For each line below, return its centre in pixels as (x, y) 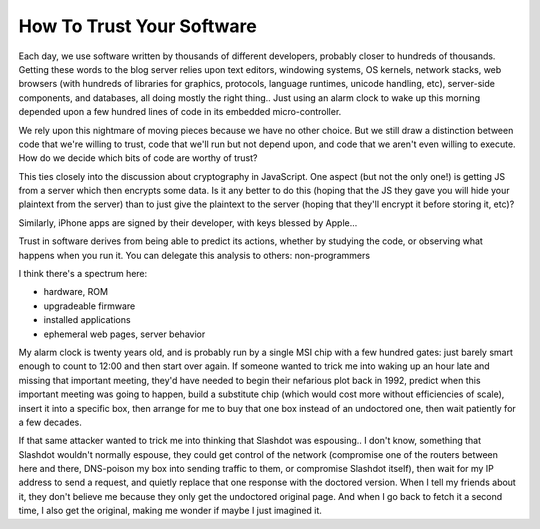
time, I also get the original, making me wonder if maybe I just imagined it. (170, 511)
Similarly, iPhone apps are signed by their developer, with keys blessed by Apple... (188, 222)
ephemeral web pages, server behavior (124, 334)
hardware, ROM (76, 292)
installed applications (87, 320)
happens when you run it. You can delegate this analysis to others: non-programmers (194, 255)
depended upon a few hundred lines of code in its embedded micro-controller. (180, 112)
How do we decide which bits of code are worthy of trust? (138, 158)
